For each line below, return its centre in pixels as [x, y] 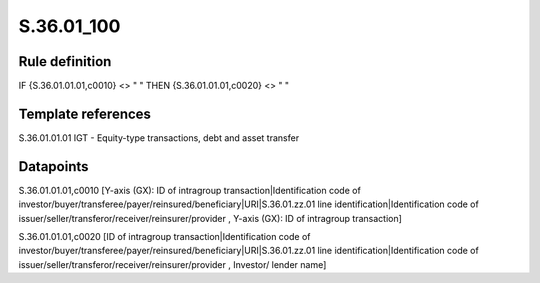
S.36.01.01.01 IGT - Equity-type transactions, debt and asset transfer [159, 137]
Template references [85, 113]
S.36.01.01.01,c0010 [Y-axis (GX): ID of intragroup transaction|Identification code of [190, 190]
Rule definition [65, 61]
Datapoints [53, 166]
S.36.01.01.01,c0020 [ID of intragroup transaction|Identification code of [164, 237]
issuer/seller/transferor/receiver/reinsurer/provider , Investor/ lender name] [172, 264]
